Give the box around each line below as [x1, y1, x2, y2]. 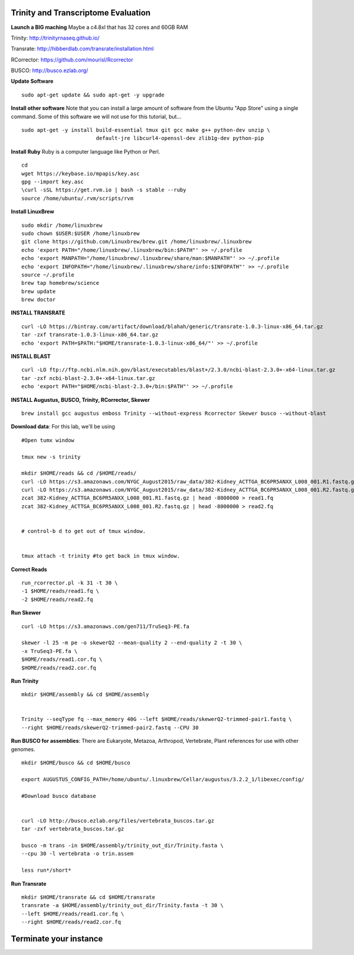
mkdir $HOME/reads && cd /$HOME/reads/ [21, 470, 137, 477]
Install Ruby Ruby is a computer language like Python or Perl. [11, 148, 160, 155]
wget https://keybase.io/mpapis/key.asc [21, 170, 140, 177]
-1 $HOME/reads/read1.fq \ [21, 588, 100, 595]
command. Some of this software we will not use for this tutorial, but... [11, 113, 182, 120]
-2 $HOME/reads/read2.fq [21, 596, 93, 603]
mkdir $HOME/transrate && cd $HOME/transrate [21, 894, 156, 901]
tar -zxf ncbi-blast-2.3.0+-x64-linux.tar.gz [21, 375, 156, 381]
